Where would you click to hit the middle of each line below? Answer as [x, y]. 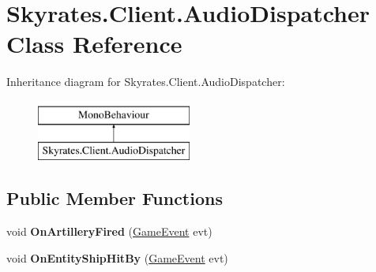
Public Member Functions [115, 198]
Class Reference [94, 44]
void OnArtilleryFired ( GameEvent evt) [109, 231]
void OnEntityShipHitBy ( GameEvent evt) [117, 257]
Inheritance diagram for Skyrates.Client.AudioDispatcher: [146, 82]
